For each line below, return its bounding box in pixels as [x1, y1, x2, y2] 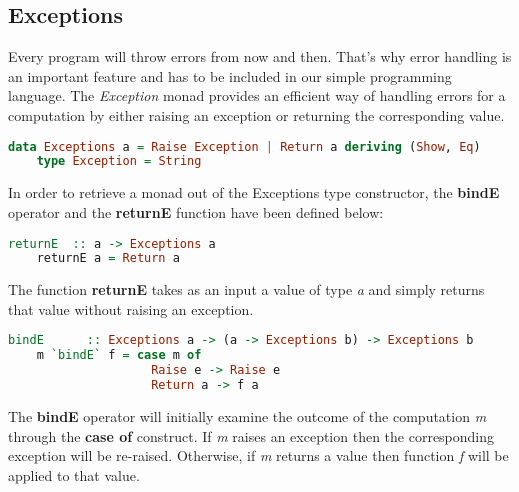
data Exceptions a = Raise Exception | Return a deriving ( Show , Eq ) [8, 139, 481, 154]
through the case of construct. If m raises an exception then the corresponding [8, 425, 495, 446]
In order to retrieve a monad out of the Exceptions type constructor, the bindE [8, 182, 500, 203]
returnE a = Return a [36, 251, 180, 266]
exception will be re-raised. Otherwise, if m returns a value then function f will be [8, 445, 509, 466]
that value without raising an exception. [8, 298, 254, 319]
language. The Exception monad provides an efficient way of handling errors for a [8, 85, 506, 106]
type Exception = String [36, 154, 202, 169]
